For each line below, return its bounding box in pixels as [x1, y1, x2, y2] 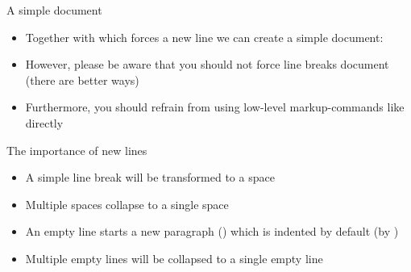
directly [25, 114, 64, 131]
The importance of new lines [6, 141, 147, 158]
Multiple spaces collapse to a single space [25, 195, 229, 212]
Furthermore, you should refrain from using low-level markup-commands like [25, 98, 405, 115]
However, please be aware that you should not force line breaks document [25, 56, 389, 73]
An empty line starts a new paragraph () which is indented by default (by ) [25, 223, 399, 240]
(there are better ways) [25, 71, 139, 88]
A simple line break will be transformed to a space [25, 169, 275, 186]
